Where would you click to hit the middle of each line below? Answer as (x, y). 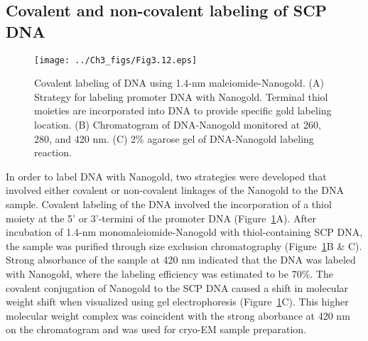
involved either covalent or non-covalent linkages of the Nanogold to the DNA (175, 190)
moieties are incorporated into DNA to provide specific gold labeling (183, 110)
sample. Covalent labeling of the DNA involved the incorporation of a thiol (169, 204)
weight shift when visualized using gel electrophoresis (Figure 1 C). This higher (177, 302)
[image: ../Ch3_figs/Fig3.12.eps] (116, 60)
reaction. (53, 152)
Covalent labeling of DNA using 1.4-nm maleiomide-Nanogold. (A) (179, 83)
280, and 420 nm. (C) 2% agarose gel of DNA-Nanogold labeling (174, 138)
